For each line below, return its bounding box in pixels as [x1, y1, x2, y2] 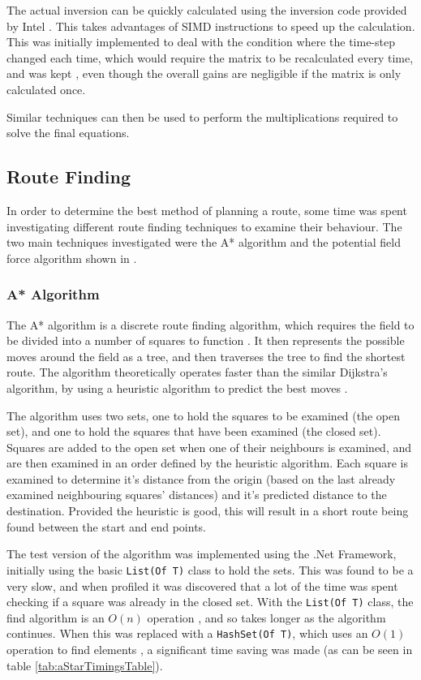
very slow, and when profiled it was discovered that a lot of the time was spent [6, 577, 398, 594]
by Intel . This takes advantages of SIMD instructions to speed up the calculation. [6, 17, 415, 34]
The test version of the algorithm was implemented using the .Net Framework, [6, 545, 397, 562]
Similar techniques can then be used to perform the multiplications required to [6, 108, 398, 125]
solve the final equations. [6, 124, 130, 141]
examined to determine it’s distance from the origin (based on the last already [6, 470, 396, 487]
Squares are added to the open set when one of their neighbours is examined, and [6, 438, 412, 455]
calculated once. [6, 80, 86, 97]
